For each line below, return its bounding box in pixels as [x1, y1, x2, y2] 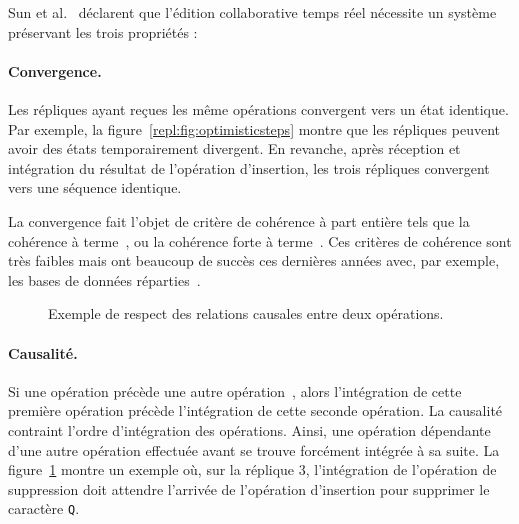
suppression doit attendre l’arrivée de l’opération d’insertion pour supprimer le [8, 478, 490, 499]
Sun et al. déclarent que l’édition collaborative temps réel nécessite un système [8, 2, 497, 22]
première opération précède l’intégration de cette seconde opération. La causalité [8, 400, 503, 421]
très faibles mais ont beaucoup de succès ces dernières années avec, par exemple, [8, 250, 500, 271]
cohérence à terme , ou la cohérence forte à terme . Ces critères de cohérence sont [8, 230, 512, 251]
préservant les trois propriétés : [8, 21, 198, 42]
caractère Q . [8, 498, 80, 519]
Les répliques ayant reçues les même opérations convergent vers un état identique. [8, 98, 509, 119]
